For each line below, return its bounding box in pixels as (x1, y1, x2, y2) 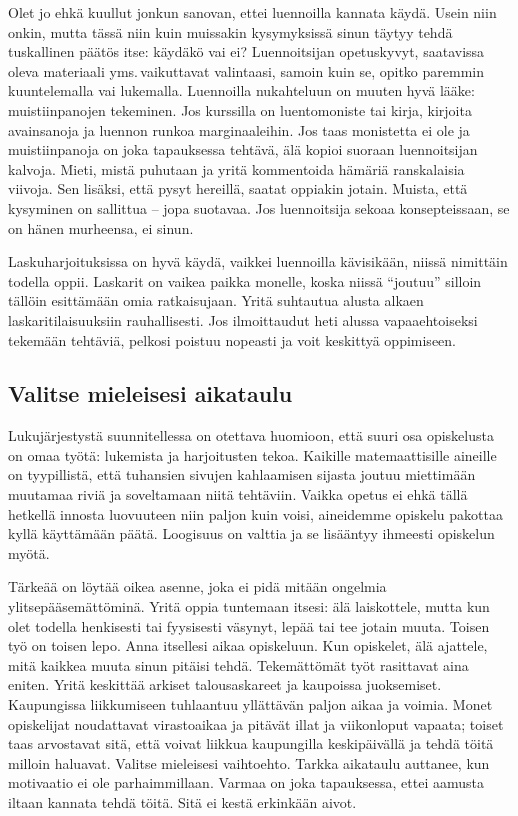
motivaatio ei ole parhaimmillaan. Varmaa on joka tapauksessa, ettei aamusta (8, 772, 484, 793)
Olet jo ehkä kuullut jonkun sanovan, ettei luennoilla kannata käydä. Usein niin (8, 2, 497, 22)
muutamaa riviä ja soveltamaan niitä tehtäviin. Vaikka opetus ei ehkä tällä (8, 484, 468, 505)
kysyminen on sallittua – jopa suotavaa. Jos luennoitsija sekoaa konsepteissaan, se (8, 197, 510, 218)
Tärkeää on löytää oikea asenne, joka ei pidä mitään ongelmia (8, 576, 387, 597)
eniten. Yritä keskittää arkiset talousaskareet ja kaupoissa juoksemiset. (8, 674, 442, 695)
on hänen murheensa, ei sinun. (8, 217, 194, 238)
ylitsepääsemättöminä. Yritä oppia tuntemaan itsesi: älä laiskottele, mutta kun (8, 596, 490, 617)
